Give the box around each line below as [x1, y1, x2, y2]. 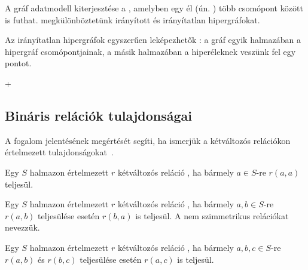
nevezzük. [5, 221, 40, 234]
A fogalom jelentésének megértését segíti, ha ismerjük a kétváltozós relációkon [5, 134, 291, 146]
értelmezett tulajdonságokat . [5, 146, 114, 158]
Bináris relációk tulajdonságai [5, 106, 193, 124]
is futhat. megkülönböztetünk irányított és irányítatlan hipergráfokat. [5, 13, 260, 26]
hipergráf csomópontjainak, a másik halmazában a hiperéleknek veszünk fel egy [5, 45, 296, 57]
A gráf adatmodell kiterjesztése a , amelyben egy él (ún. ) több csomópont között [5, 2, 303, 14]
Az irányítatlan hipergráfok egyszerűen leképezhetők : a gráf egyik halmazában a [5, 33, 301, 46]
